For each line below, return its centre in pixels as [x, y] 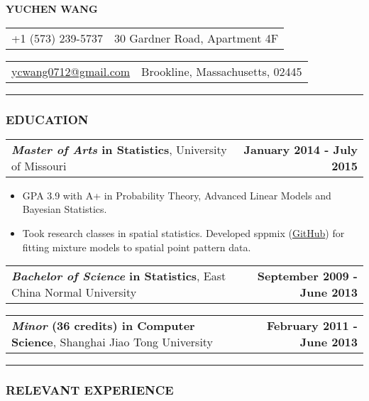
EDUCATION [47, 119]
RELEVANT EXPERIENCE [90, 390]
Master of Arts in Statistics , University [119, 149]
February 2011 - [312, 326]
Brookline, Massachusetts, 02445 [222, 71]
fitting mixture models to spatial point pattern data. [137, 247]
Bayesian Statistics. [65, 209]
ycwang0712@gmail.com [71, 71]
